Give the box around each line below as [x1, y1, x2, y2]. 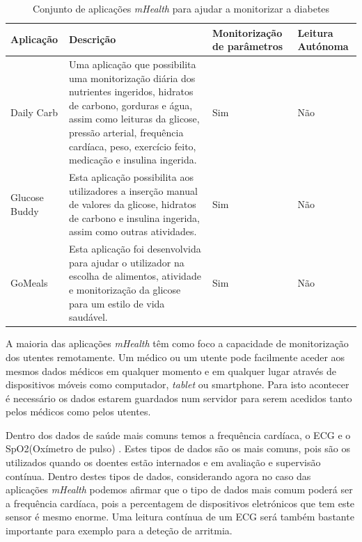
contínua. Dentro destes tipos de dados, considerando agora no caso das [6, 468, 311, 483]
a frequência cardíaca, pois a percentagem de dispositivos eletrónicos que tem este [6, 495, 355, 510]
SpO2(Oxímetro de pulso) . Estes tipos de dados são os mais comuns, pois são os [6, 441, 351, 456]
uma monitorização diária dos [68, 70, 196, 85]
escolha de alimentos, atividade [68, 269, 201, 283]
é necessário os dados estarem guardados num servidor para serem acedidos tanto [6, 390, 352, 405]
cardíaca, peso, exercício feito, [68, 138, 196, 153]
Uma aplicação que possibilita [68, 57, 196, 72]
